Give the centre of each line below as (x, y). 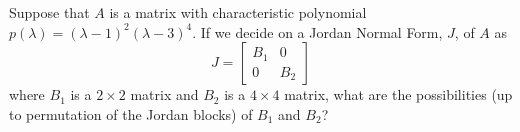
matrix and (164, 94)
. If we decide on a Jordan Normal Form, (317, 31)
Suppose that (49, 12)
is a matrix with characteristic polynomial (238, 12)
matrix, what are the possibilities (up (398, 94)
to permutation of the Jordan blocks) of (131, 113)
